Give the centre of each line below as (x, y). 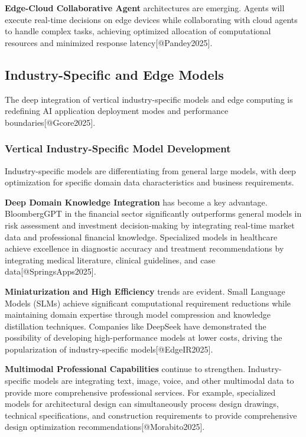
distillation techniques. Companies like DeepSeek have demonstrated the (136, 326)
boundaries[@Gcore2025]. (50, 122)
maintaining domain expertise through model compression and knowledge (138, 314)
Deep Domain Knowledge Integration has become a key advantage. (136, 202)
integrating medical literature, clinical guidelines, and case (110, 260)
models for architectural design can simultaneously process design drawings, (142, 404)
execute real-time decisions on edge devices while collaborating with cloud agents (151, 19)
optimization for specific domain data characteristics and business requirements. (149, 182)
